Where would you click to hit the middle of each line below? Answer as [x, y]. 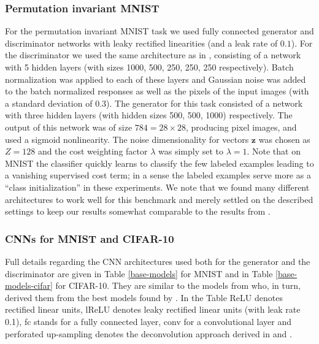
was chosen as [284, 139]
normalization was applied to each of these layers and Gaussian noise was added [156, 79]
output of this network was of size [69, 127]
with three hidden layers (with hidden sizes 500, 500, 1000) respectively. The [149, 115]
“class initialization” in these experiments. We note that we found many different [157, 187]
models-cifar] [29, 285]
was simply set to [190, 151]
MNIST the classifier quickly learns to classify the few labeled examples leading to [159, 163]
